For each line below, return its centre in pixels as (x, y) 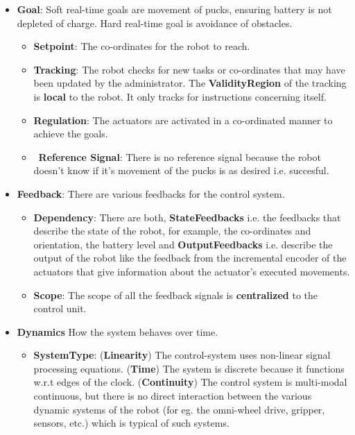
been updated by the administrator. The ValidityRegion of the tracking (190, 83)
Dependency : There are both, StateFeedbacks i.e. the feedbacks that (187, 217)
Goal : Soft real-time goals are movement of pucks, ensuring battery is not (174, 9)
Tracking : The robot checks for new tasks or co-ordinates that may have (189, 69)
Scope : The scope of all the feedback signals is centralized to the (176, 295)
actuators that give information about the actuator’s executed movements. (192, 271)
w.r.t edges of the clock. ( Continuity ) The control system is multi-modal (190, 382)
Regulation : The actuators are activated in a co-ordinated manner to (183, 120)
